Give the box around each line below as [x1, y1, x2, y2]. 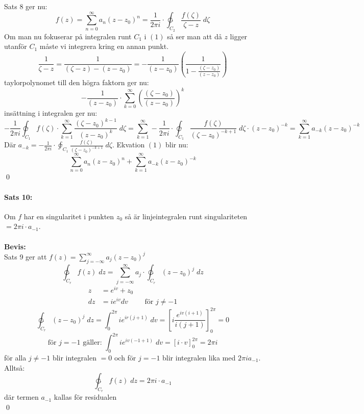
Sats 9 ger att [4, 251, 47, 262]
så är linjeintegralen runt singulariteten [125, 211, 248, 221]
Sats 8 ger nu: [4, 1, 47, 11]
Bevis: [4, 241, 26, 251]
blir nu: [165, 139, 188, 150]
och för [114, 352, 136, 363]
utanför [4, 41, 27, 51]
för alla [4, 352, 27, 363]
